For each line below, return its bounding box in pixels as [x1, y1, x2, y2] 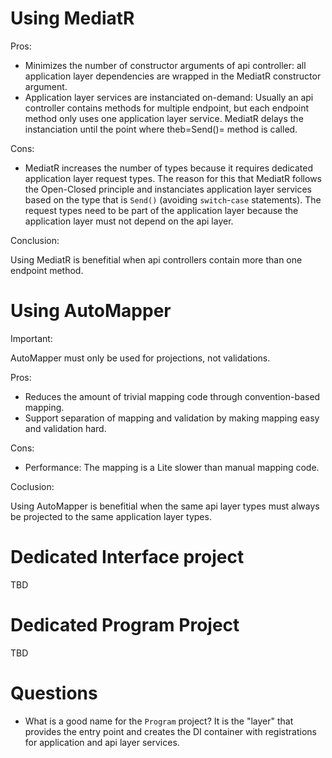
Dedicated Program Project [10, 614, 240, 636]
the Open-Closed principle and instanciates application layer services [24, 183, 312, 195]
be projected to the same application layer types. [10, 510, 212, 522]
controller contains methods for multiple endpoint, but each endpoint [24, 102, 310, 114]
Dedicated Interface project [10, 546, 245, 569]
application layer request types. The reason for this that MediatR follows [24, 172, 322, 184]
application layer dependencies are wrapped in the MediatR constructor [24, 70, 322, 82]
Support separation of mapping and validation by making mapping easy [24, 412, 320, 424]
